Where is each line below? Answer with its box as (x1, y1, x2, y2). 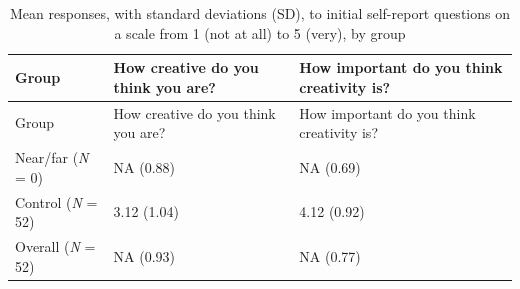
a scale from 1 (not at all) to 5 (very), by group (114, 22, 406, 43)
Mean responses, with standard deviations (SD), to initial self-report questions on (10, 3, 510, 23)
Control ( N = (15, 191, 98, 212)
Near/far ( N (15, 147, 89, 168)
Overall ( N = (15, 235, 96, 256)
